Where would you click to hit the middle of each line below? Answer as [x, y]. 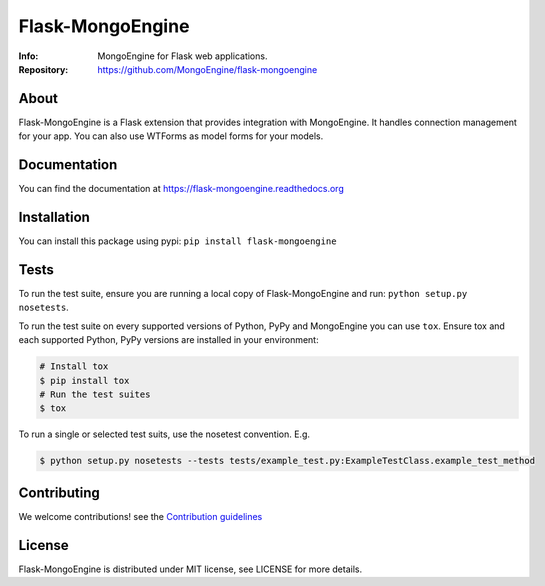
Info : [28, 56]
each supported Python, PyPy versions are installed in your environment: [168, 340]
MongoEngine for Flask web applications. [182, 56]
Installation [54, 216]
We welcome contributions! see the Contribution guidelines [140, 516]
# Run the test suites [95, 394]
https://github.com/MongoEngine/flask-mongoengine [207, 69]
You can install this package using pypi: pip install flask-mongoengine [177, 241]
